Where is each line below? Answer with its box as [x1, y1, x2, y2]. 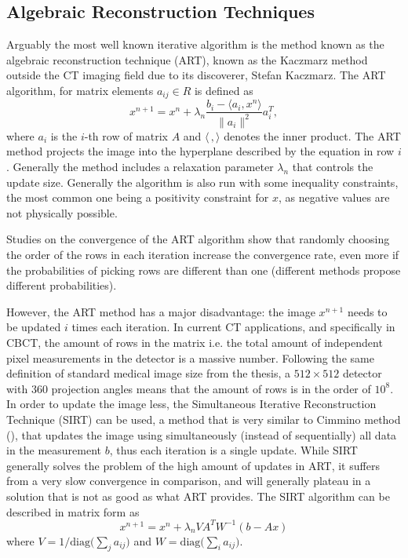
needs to [347, 303, 388, 319]
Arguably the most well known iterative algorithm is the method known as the [6, 36, 384, 53]
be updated [6, 319, 61, 335]
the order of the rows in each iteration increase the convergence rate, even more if [6, 246, 399, 262]
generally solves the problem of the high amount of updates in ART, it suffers [6, 457, 380, 473]
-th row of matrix [84, 127, 168, 144]
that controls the [292, 159, 373, 175]
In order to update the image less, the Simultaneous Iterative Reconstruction [6, 396, 377, 412]
